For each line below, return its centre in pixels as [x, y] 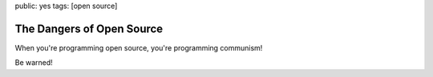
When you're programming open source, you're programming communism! [139, 47]
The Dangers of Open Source [89, 28]
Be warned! [34, 63]
